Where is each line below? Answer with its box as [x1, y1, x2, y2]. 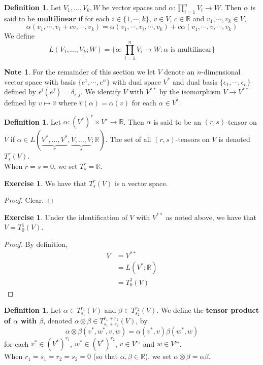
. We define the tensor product [156, 305, 259, 315]
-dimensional [201, 66, 241, 77]
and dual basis [173, 76, 218, 87]
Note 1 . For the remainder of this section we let [4, 66, 155, 77]
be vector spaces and [102, 2, 167, 12]
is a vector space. [115, 177, 168, 188]
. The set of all [105, 134, 151, 144]
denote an [164, 66, 195, 77]
